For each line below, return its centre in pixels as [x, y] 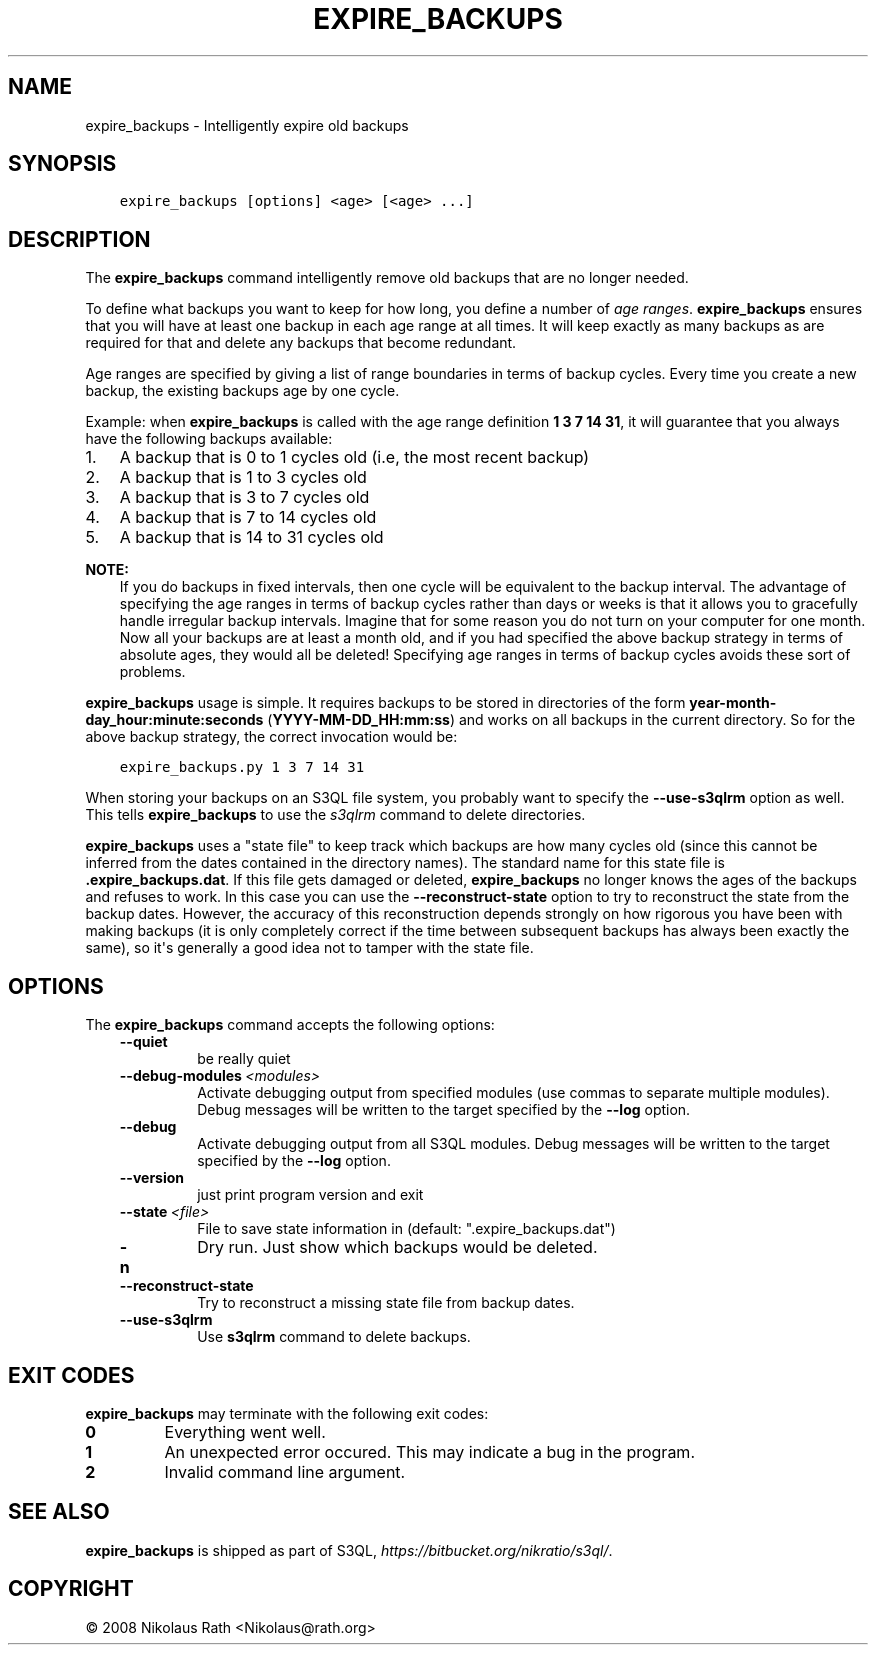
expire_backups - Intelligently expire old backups [247, 125]
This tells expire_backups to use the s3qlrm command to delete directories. [335, 815]
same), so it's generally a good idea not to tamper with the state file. [309, 948]
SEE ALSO [59, 1512]
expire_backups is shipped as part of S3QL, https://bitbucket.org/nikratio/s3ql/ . [349, 1550]
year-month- [733, 703]
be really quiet [244, 1059]
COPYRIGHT [71, 1589]
